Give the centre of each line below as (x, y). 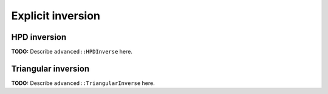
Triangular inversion (50, 68)
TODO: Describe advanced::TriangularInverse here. (83, 83)
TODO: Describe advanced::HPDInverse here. (72, 52)
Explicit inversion (56, 16)
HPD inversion (39, 37)
